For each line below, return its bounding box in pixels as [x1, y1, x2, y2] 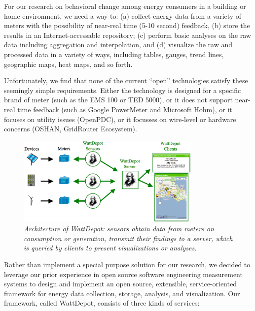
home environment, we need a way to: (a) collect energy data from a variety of [4, 10, 242, 21]
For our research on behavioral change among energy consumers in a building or [4, 1, 246, 11]
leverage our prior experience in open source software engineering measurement [4, 269, 243, 279]
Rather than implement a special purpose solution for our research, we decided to [4, 259, 251, 270]
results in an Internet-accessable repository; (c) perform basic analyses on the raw [4, 30, 251, 40]
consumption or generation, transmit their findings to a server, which [24, 233, 233, 243]
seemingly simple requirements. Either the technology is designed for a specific [4, 85, 241, 95]
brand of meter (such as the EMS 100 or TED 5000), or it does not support [4, 94, 233, 105]
